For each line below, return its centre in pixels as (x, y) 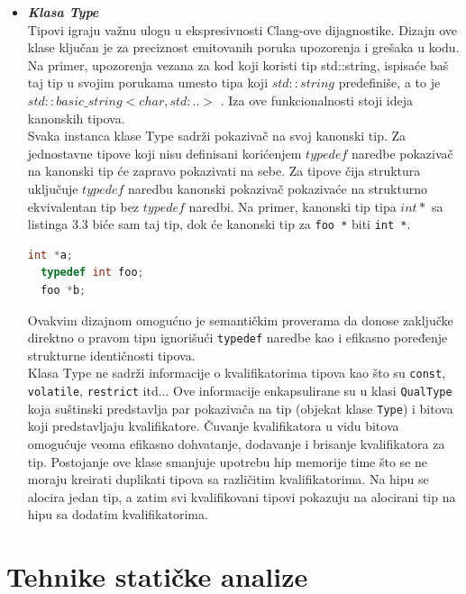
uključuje (53, 188)
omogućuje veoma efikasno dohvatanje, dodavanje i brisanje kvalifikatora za (236, 443)
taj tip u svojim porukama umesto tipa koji (148, 82)
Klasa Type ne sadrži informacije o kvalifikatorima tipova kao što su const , (237, 373)
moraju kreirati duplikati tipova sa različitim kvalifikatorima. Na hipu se (228, 479)
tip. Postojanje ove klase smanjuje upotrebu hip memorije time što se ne (227, 461)
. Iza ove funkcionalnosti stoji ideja (316, 100)
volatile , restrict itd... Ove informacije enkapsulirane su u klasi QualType (240, 391)
